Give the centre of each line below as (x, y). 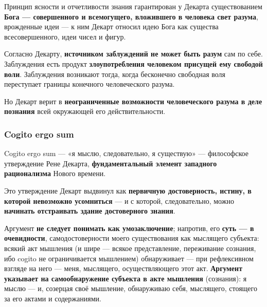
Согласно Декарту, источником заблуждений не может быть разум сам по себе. (133, 54)
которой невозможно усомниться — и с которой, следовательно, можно (119, 200)
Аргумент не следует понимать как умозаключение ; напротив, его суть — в (129, 228)
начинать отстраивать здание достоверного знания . (90, 211)
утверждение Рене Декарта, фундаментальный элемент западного (111, 163)
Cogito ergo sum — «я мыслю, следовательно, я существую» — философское (126, 153)
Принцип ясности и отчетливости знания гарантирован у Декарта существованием (133, 6)
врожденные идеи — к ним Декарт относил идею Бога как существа (111, 26)
